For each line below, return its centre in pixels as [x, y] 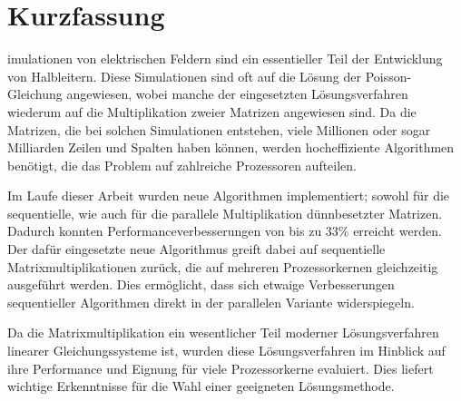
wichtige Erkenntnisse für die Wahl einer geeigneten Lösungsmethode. [201, 386]
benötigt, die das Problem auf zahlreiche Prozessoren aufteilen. [182, 165]
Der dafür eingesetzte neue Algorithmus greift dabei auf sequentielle [196, 249]
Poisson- [388, 76]
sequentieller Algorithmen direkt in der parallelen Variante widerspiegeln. [211, 302]
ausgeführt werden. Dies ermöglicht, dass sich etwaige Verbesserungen [201, 284]
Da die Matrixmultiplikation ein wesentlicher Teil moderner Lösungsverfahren [223, 333]
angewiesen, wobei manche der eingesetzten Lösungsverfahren [237, 94]
